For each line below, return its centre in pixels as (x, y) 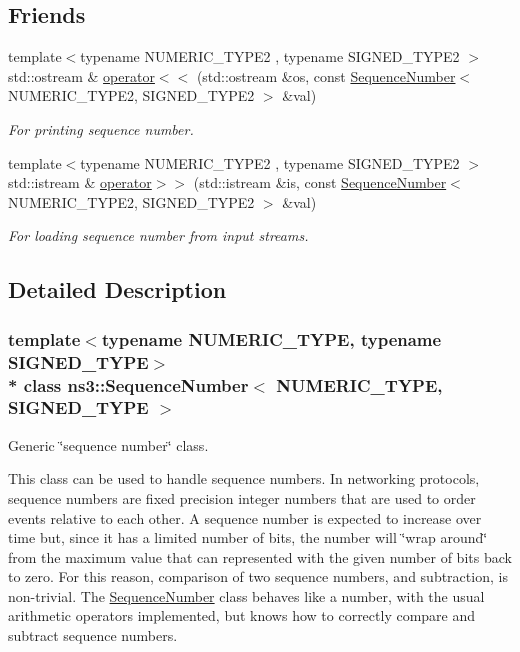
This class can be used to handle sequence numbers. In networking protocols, (244, 478)
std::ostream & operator (81, 75)
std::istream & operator (80, 182)
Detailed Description (117, 289)
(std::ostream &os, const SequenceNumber (326, 75)
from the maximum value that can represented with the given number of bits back (260, 556)
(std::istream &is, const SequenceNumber (320, 182)
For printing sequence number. (101, 128)
